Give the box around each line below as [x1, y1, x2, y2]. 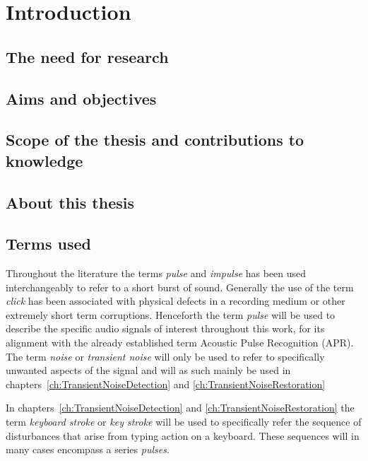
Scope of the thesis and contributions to [6, 129, 304, 151]
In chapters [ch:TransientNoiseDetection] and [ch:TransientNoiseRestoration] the [6, 400, 355, 415]
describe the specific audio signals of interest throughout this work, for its [6, 321, 325, 336]
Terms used [6, 233, 91, 255]
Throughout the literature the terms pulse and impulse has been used [6, 266, 307, 281]
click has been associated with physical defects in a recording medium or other [6, 293, 345, 308]
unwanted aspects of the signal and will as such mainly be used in [6, 363, 291, 378]
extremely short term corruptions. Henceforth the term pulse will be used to [6, 307, 336, 322]
